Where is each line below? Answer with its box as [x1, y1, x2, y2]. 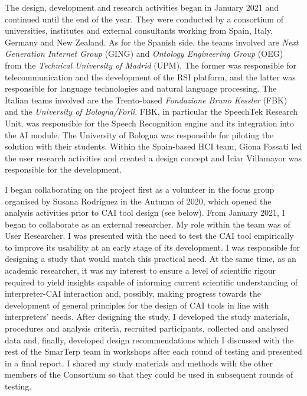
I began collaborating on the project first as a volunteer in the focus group [5, 183, 275, 195]
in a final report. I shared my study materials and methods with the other [5, 356, 273, 369]
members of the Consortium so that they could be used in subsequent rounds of [5, 368, 293, 381]
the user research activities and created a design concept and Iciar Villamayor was [5, 151, 302, 164]
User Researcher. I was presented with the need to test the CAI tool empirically [5, 229, 294, 242]
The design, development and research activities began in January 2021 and [5, 1, 279, 13]
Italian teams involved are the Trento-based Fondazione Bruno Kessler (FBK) [5, 93, 288, 106]
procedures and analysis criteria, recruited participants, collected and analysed [5, 322, 289, 335]
